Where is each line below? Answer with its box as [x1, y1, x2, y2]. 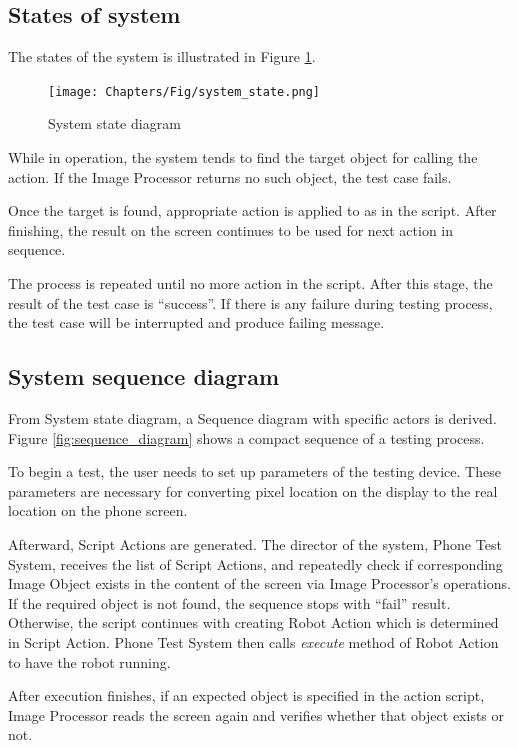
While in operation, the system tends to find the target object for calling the [8, 147, 478, 168]
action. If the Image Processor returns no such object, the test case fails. [8, 166, 452, 187]
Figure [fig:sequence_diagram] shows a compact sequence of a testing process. [8, 427, 485, 448]
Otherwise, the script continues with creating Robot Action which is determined [8, 612, 499, 633]
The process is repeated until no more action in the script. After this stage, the [8, 273, 493, 294]
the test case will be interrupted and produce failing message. [8, 312, 385, 333]
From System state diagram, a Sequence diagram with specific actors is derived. [8, 408, 497, 428]
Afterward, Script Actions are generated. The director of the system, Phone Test [8, 533, 502, 554]
